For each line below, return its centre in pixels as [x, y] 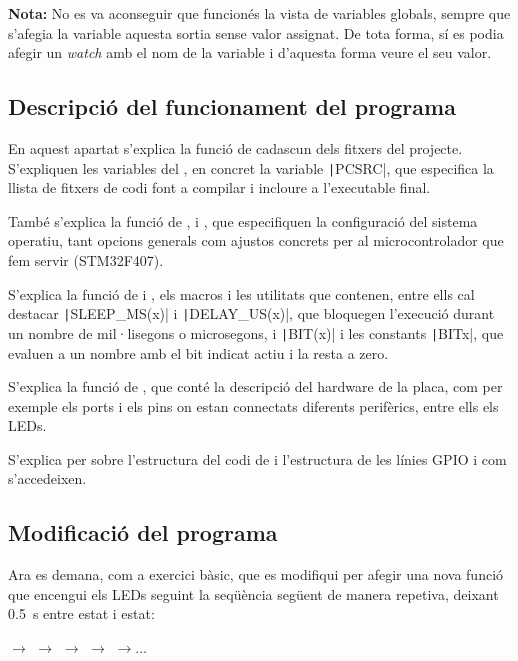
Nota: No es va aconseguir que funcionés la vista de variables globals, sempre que [259, 13]
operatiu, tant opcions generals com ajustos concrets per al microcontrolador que [256, 240]
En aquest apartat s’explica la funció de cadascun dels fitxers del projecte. [235, 147]
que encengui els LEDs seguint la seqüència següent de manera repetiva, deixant [253, 593]
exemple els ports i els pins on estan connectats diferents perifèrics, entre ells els [253, 405]
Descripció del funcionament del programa [232, 106]
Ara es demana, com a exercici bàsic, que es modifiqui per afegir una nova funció [256, 574]
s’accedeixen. [47, 478]
